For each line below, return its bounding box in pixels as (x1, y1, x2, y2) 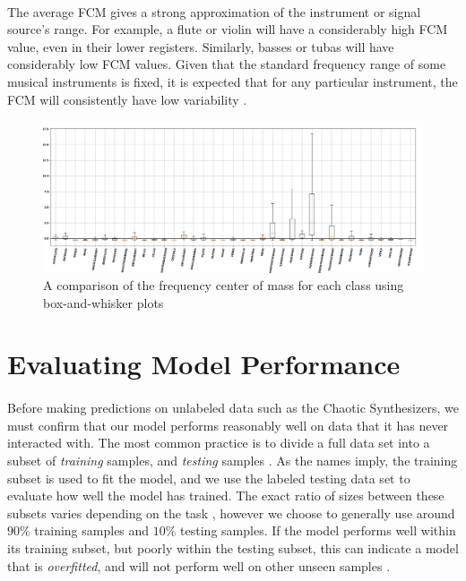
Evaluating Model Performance (7, 346, 401, 382)
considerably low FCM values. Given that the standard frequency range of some (7, 55, 446, 73)
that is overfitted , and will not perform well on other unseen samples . (7, 556, 391, 575)
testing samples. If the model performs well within (180, 521, 456, 540)
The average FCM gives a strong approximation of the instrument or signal (7, 2, 421, 21)
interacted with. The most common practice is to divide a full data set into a (7, 433, 430, 452)
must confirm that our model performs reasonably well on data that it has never (7, 415, 449, 434)
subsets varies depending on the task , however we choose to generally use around (7, 503, 455, 522)
